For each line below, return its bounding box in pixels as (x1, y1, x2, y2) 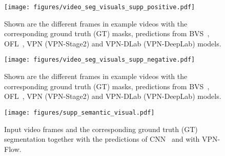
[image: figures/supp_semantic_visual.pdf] (4, 109, 155, 116)
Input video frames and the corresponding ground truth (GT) (4, 123, 198, 134)
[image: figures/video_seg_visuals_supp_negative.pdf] (4, 56, 195, 64)
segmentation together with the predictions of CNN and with (4, 134, 200, 144)
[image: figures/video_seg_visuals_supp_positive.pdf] (4, 4, 195, 11)
